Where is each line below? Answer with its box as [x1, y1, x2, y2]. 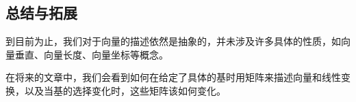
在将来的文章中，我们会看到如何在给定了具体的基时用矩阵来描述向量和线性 [5, 70, 341, 84]
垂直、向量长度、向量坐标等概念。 [14, 47, 168, 61]
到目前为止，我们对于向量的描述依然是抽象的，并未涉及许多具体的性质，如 [5, 34, 341, 48]
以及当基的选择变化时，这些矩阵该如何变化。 [24, 83, 226, 97]
